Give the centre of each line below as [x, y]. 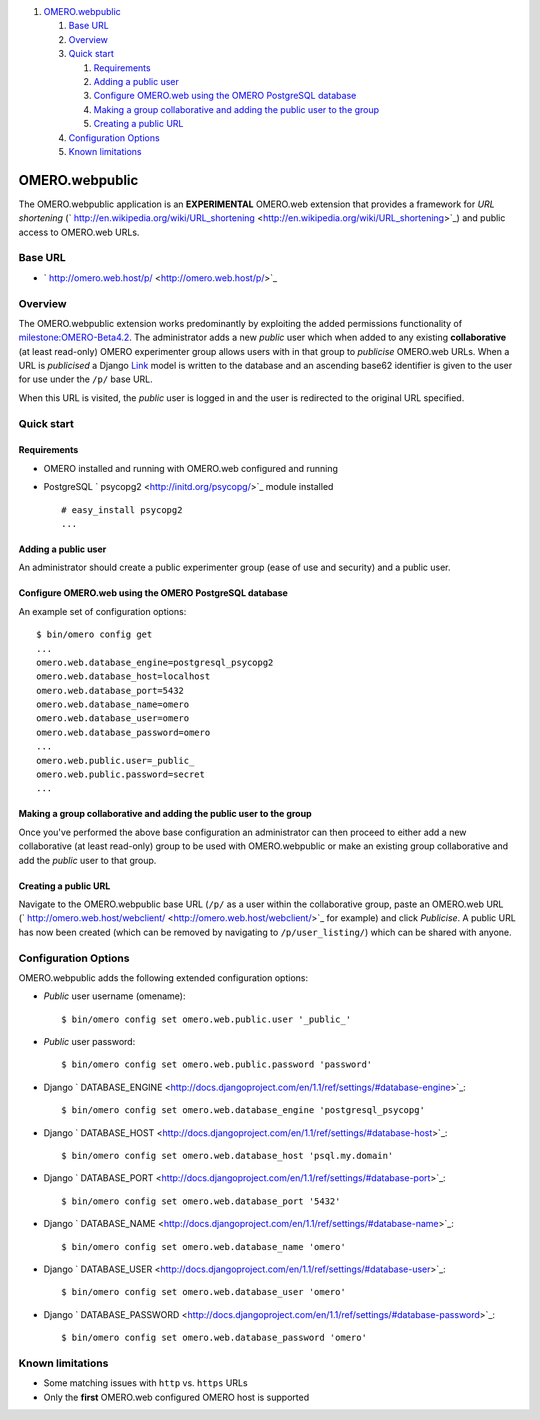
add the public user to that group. [87, 860]
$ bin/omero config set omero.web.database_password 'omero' [214, 1338]
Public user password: [89, 1042]
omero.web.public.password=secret [120, 774]
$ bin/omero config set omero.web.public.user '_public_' [206, 1019]
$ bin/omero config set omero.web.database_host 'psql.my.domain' [227, 1156]
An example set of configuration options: [102, 611]
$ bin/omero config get [94, 634]
